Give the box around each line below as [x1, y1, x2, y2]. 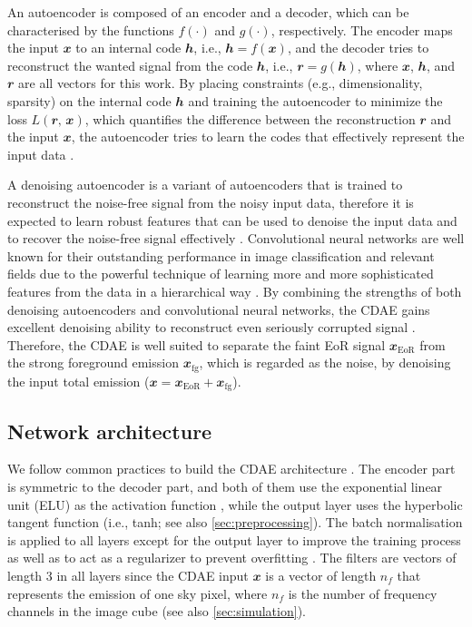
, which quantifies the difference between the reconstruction [84, 109, 416, 128]
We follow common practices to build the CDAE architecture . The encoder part [7, 459, 456, 478]
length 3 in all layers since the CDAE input [7, 565, 249, 584]
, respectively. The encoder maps [270, 20, 453, 39]
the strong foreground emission [7, 353, 179, 372]
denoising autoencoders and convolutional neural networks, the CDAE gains [7, 299, 430, 318]
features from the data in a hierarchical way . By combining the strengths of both [7, 281, 462, 300]
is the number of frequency [288, 583, 438, 603]
